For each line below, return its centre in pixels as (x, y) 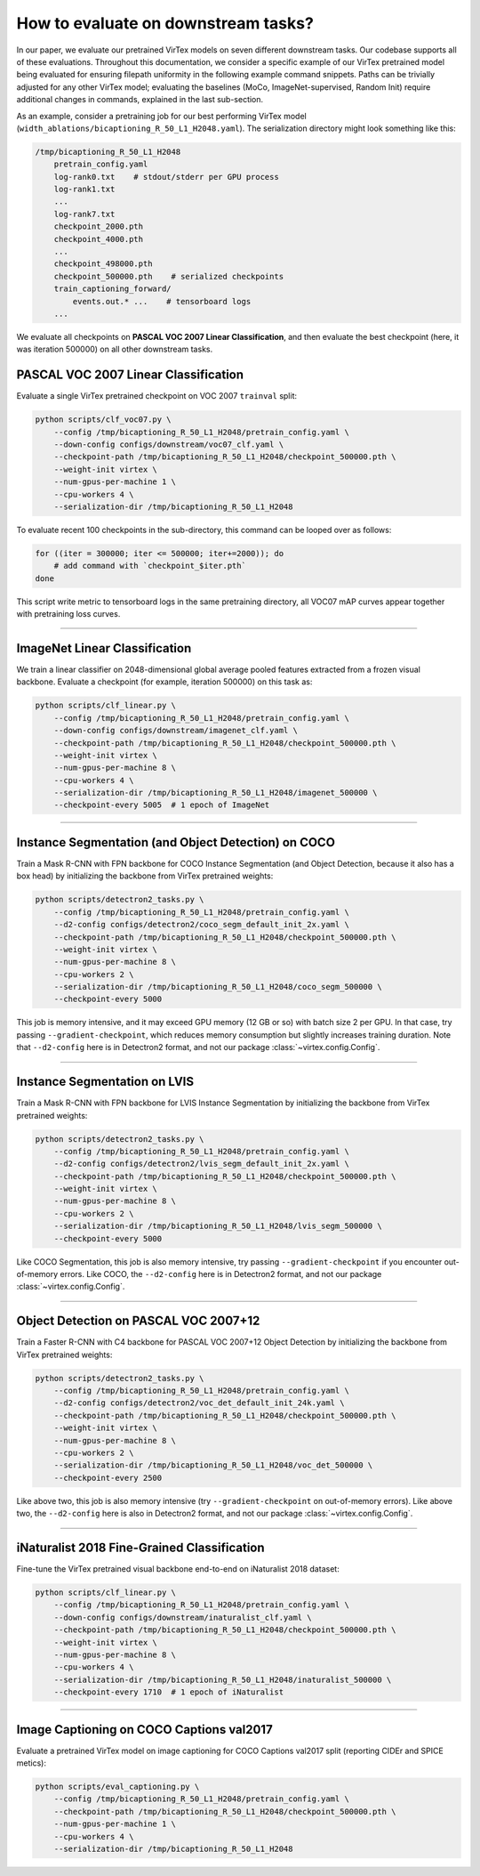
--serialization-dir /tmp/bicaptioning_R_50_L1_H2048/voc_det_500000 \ (213, 1465)
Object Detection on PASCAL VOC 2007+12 (138, 1321)
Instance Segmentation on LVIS (105, 1082)
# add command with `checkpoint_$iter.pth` (150, 566)
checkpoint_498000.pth (103, 264)
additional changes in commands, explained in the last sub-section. (140, 100)
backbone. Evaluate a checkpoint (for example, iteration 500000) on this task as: (164, 682)
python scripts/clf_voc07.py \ (104, 420)
